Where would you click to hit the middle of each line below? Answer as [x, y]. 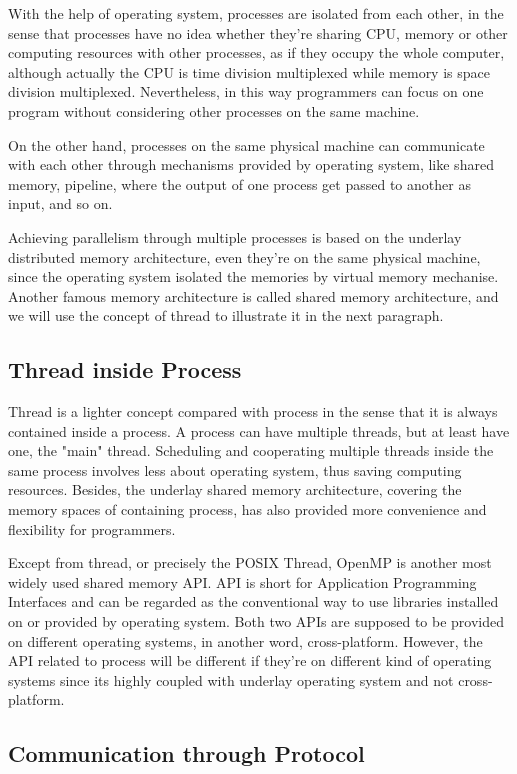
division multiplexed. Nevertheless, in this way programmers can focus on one [246, 91]
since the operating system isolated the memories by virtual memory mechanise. [253, 276]
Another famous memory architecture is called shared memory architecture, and [253, 295]
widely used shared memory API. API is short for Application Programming [242, 581]
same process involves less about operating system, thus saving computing [235, 469]
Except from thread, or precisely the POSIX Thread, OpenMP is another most [250, 562]
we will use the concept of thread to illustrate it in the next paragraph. [226, 315]
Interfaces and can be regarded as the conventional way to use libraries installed [253, 601]
